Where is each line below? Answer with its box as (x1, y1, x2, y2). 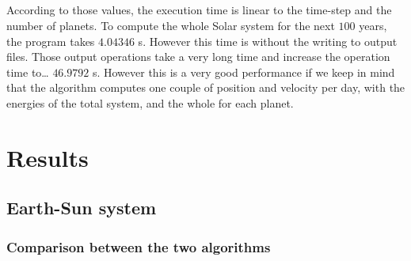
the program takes (6, 32, 95, 49)
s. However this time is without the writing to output (138, 32, 398, 49)
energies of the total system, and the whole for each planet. (6, 94, 294, 111)
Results (6, 141, 89, 173)
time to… (6, 63, 49, 80)
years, (359, 17, 387, 33)
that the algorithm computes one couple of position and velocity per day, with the (6, 79, 405, 96)
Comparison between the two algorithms (6, 236, 271, 256)
